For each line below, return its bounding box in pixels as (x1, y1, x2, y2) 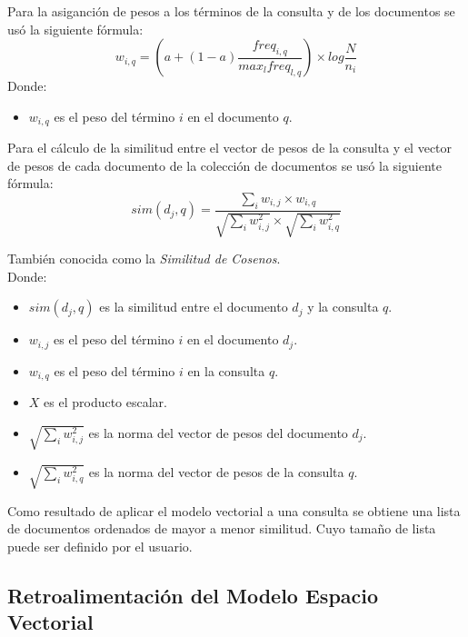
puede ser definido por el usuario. (7, 537, 193, 556)
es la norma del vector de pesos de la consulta (88, 462, 344, 481)
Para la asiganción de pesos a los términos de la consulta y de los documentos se (7, 2, 455, 20)
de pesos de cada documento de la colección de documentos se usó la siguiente (7, 155, 442, 174)
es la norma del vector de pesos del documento (88, 423, 348, 442)
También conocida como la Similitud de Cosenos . (7, 249, 281, 268)
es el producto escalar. (44, 393, 167, 412)
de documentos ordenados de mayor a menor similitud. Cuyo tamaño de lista (7, 519, 436, 538)
